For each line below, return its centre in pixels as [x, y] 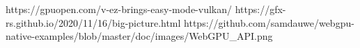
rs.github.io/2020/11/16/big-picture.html [93, 22]
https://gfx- [260, 9]
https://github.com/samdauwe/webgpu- [269, 22]
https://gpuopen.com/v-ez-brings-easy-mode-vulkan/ [119, 9]
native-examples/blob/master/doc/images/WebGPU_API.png [139, 36]
